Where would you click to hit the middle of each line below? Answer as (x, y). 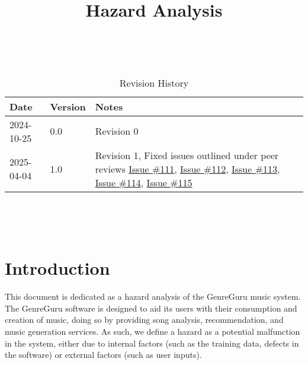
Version (68, 106)
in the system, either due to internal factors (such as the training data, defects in (152, 343)
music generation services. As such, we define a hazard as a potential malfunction (153, 331)
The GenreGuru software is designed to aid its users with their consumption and (151, 308)
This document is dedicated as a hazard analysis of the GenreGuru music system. (153, 296)
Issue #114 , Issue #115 (144, 182)
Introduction (57, 268)
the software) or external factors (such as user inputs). (103, 355)
